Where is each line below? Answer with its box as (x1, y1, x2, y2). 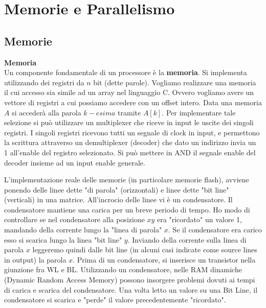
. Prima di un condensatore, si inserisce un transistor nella (73, 254, 256, 265)
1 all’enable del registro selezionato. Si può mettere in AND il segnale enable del (4, 147, 256, 157)
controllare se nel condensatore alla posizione (4, 214, 145, 225)
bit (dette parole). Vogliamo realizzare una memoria (93, 77, 256, 87)
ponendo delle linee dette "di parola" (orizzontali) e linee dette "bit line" (4, 184, 229, 195)
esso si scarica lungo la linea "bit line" (4, 234, 122, 245)
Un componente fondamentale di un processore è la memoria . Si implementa (4, 67, 247, 78)
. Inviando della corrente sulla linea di (127, 234, 247, 245)
